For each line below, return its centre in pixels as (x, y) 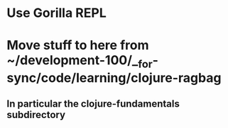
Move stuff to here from (78, 46)
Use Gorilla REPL (57, 13)
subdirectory (36, 115)
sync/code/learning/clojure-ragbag (114, 77)
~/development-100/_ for (80, 62)
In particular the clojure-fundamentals (93, 104)
